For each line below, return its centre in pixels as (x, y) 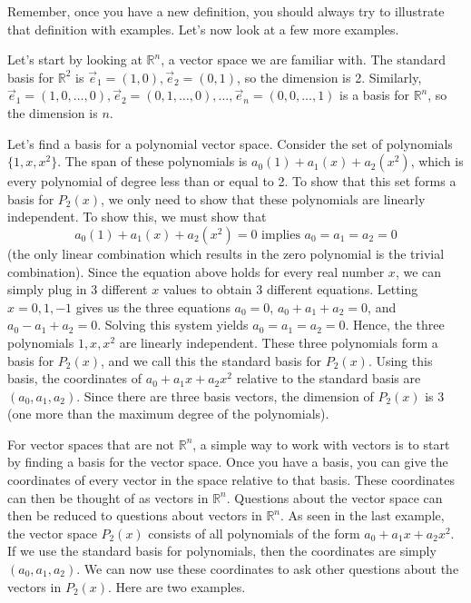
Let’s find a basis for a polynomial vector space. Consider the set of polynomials (230, 143)
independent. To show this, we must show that (137, 217)
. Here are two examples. (177, 586)
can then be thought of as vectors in (108, 497)
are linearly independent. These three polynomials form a (279, 342)
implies (281, 235)
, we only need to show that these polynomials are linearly (263, 198)
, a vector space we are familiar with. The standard (303, 59)
